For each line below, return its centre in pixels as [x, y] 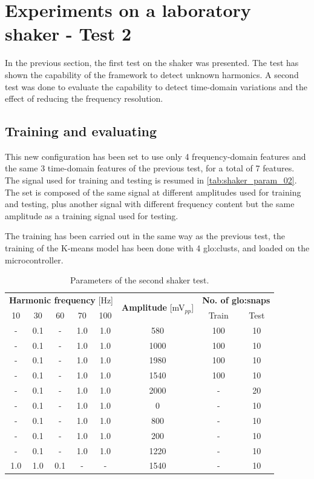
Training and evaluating [81, 131]
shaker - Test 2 [68, 34]
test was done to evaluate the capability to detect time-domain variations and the [156, 86]
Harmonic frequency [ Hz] [61, 300]
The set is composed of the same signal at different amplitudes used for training [153, 192]
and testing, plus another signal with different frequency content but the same [150, 204]
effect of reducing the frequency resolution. [84, 98]
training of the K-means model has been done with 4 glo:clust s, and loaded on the [157, 248]
